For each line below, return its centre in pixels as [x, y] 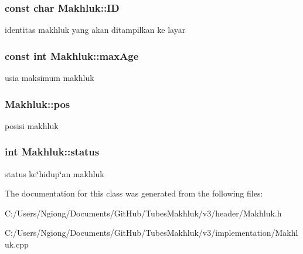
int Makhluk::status [52, 152]
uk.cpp [17, 244]
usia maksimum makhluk [50, 78]
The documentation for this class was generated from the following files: [134, 193]
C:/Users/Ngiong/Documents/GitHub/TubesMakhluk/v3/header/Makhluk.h [143, 213]
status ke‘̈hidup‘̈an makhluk [55, 173]
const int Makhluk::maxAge [72, 55]
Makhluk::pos [38, 104]
